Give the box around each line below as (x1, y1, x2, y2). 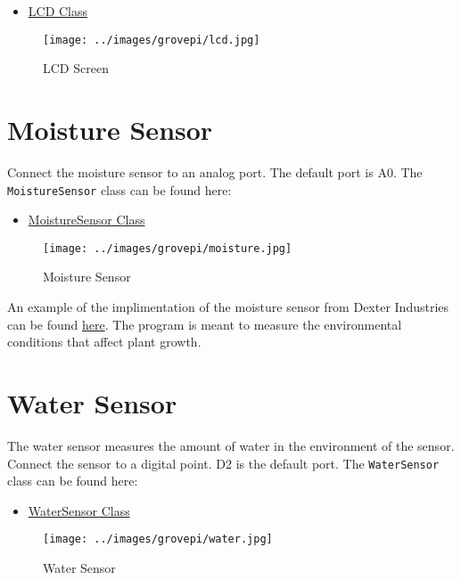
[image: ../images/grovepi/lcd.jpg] (43, 33, 260, 46)
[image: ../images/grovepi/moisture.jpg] (43, 241, 292, 255)
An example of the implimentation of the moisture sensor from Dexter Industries (7, 298, 449, 316)
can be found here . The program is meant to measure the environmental (7, 315, 402, 333)
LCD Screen (43, 59, 109, 78)
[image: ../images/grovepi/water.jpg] (43, 533, 273, 546)
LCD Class (28, 2, 88, 20)
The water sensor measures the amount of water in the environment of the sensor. (7, 436, 455, 454)
